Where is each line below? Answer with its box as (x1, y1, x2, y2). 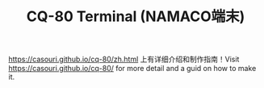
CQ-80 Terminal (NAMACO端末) (26, 7, 245, 26)
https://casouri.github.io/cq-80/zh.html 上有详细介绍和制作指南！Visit (8, 54, 240, 65)
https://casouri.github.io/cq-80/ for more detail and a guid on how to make (8, 64, 257, 73)
